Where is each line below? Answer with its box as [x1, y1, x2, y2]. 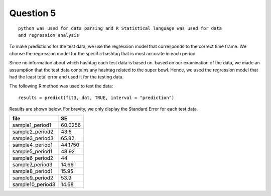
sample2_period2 [12, 128, 54, 135]
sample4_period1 [12, 141, 53, 148]
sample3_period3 [12, 135, 54, 142]
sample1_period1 [12, 122, 52, 129]
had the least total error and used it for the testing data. [9, 73, 124, 80]
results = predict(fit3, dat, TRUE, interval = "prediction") [18, 94, 175, 101]
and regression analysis [18, 32, 79, 38]
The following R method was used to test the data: [9, 83, 113, 89]
